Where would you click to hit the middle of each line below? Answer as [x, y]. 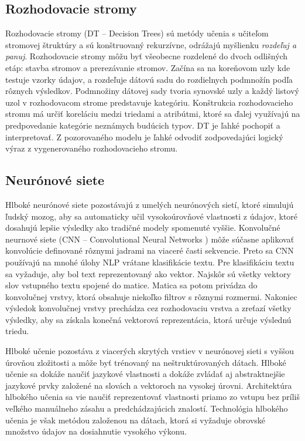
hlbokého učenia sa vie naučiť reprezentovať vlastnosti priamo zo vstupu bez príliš [152, 397]
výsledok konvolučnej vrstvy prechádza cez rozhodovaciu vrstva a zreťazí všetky [148, 308]
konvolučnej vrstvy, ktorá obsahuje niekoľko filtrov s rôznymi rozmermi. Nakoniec [151, 296]
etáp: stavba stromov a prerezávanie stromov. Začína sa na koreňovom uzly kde [148, 67]
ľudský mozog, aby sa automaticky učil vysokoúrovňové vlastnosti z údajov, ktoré [152, 216]
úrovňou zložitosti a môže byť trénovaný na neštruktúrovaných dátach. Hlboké [146, 362]
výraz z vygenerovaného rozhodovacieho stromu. [92, 148]
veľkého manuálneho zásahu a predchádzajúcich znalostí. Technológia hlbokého [147, 408]
